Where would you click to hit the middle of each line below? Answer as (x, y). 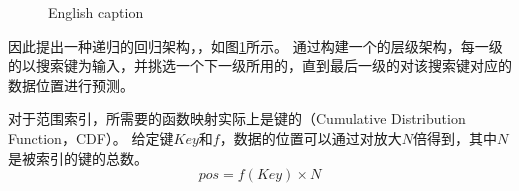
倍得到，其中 (454, 137)
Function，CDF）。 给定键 (91, 137)
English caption (96, 12)
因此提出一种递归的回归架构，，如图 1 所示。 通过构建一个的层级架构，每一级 (255, 45)
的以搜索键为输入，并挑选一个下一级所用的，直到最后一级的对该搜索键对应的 (260, 65)
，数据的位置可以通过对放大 (310, 137)
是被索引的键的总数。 (78, 157)
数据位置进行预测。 (71, 84)
